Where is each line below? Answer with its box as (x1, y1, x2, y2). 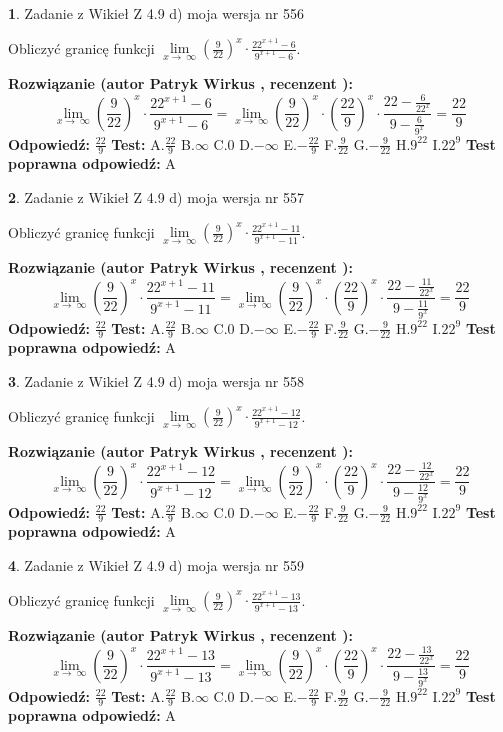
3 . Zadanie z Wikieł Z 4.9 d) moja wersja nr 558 (8, 370, 305, 391)
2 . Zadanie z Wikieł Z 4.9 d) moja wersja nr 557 (8, 186, 305, 207)
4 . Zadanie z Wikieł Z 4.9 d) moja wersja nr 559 (8, 554, 305, 575)
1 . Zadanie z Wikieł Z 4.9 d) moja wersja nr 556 (8, 3, 305, 23)
